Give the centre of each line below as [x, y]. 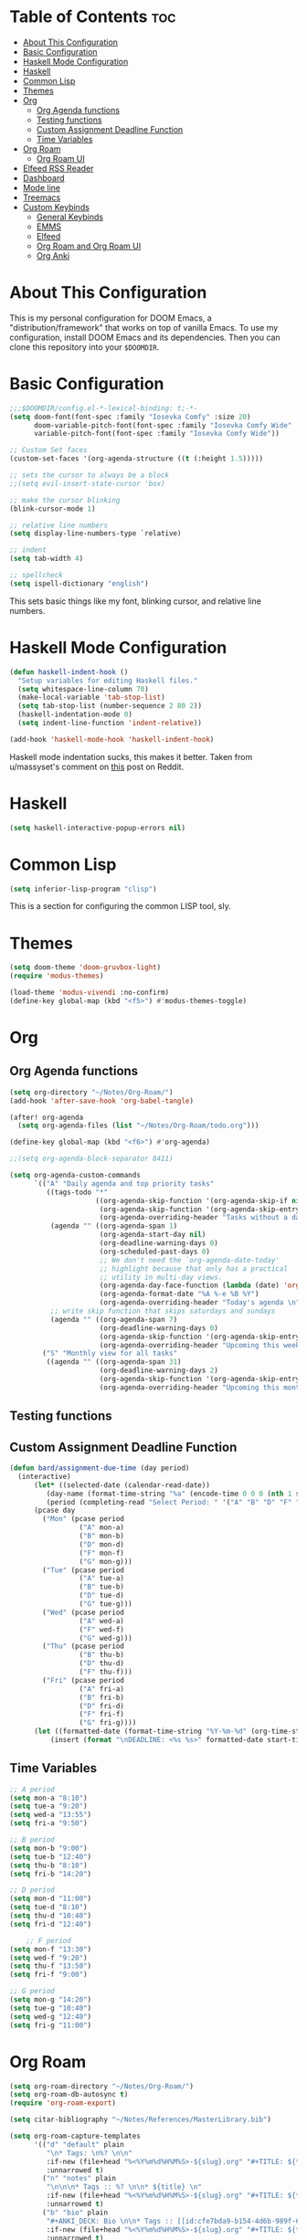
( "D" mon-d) [102, 1544]
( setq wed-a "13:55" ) [51, 1815]
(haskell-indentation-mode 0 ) [75, 714]
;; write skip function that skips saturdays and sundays [163, 1311]
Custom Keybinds [56, 206]
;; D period [32, 1890]
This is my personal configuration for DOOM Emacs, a [111, 318]
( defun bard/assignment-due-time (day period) [100, 1468]
